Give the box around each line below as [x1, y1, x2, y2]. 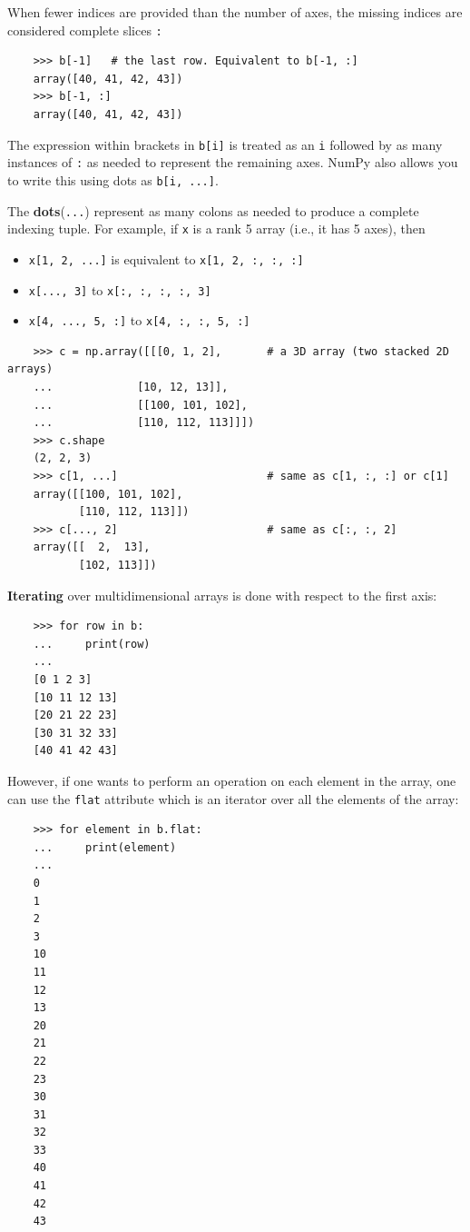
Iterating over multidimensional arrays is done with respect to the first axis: [7, 585, 437, 604]
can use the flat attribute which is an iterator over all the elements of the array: [7, 789, 459, 808]
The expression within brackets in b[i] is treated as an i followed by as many [7, 134, 443, 154]
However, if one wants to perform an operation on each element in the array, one [7, 770, 456, 790]
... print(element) [33, 840, 177, 854]
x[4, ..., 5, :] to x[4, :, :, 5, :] [28, 311, 250, 330]
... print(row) [33, 637, 151, 651]
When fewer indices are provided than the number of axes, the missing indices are [7, 3, 463, 21]
